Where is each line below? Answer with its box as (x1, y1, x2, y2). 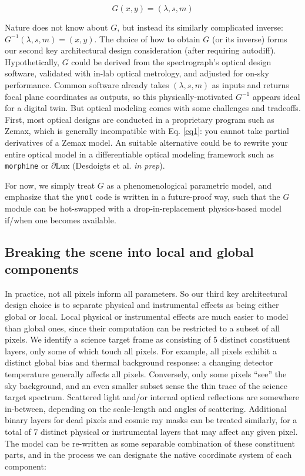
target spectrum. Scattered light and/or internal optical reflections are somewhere (5, 391, 300, 403)
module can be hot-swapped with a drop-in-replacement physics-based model (5, 202, 281, 214)
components (5, 260, 79, 277)
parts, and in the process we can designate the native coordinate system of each (5, 448, 292, 461)
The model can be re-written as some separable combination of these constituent (5, 437, 295, 449)
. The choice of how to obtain (94, 32, 200, 45)
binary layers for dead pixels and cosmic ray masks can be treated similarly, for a (5, 414, 297, 426)
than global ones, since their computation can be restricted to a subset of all (5, 321, 280, 334)
